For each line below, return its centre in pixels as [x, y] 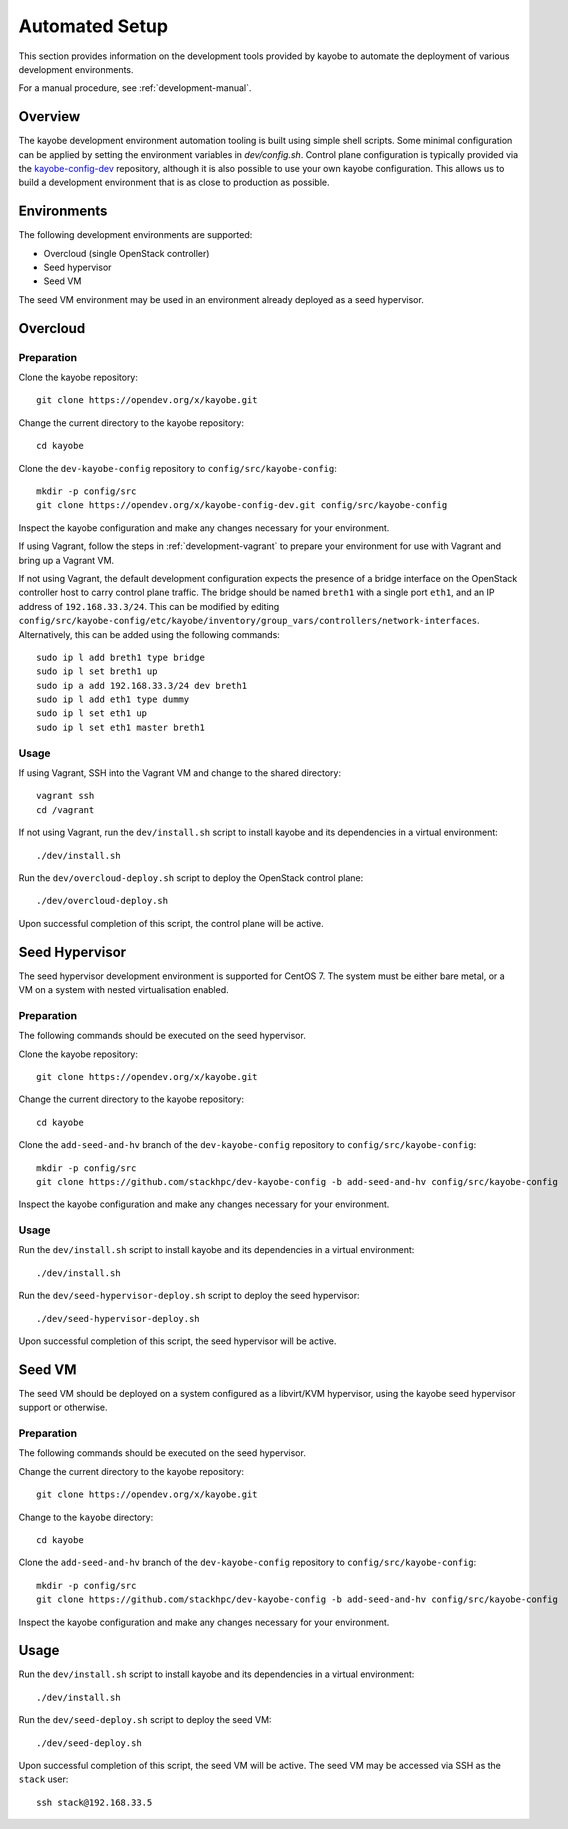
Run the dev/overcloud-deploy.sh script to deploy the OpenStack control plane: [191, 877]
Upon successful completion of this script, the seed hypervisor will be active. [177, 1341]
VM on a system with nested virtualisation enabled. [123, 990]
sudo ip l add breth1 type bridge [120, 657]
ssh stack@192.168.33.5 [94, 1802]
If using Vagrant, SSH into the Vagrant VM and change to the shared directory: [180, 772]
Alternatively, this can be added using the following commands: [149, 634]
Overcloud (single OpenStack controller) [126, 253]
